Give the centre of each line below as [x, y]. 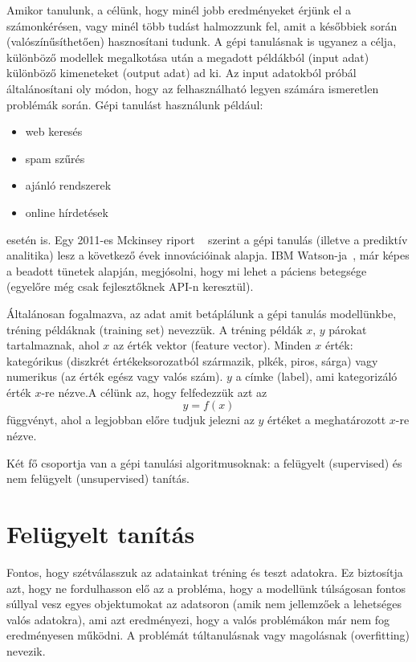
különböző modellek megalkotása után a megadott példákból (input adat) [188, 57]
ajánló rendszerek [68, 185]
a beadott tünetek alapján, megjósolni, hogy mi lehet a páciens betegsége [187, 270]
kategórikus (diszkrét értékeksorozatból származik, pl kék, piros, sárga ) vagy [192, 360]
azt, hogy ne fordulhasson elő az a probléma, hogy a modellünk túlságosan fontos [206, 588]
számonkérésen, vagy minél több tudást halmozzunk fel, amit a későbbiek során [202, 25]
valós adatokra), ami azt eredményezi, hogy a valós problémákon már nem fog [198, 619]
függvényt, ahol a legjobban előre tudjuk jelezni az [131, 420]
